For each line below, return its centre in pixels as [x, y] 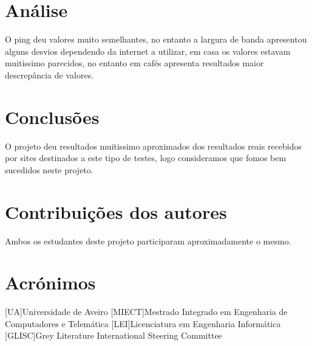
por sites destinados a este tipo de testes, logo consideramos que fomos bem [146, 158]
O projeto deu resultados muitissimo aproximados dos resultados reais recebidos [154, 146]
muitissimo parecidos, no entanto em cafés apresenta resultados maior [134, 63]
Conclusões [52, 116]
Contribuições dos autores [116, 211]
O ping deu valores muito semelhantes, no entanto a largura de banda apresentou [156, 39]
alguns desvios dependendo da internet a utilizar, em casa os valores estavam [148, 51]
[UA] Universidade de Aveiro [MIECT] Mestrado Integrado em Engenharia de [146, 312]
